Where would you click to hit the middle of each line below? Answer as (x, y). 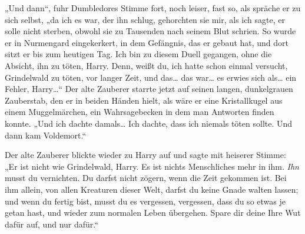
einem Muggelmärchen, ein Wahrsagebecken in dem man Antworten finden (140, 112)
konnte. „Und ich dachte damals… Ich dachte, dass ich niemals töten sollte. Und (149, 123)
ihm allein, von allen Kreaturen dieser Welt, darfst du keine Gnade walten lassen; (152, 189)
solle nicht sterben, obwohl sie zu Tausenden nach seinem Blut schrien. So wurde (150, 31)
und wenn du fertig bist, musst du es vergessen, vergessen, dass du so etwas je (145, 201)
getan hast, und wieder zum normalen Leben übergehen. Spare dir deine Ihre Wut (153, 212)
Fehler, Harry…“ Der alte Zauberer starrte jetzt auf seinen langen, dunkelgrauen (149, 89)
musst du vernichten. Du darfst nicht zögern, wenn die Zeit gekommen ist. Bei (146, 178)
